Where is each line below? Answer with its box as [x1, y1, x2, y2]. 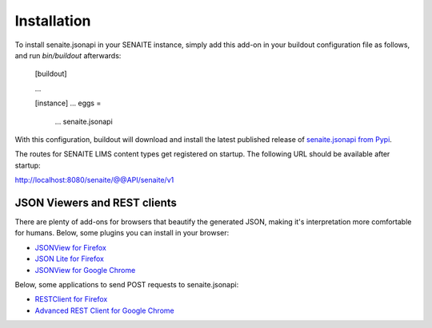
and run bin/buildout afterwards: [14, 50, 122, 60]
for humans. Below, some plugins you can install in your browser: [14, 228, 230, 238]
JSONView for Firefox [34, 243, 107, 252]
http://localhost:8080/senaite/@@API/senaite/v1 [14, 176, 174, 185]
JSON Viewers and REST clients [14, 196, 178, 209]
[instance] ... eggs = [34, 98, 102, 108]
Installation [14, 12, 91, 30]
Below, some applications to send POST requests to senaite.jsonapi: [14, 279, 239, 289]
